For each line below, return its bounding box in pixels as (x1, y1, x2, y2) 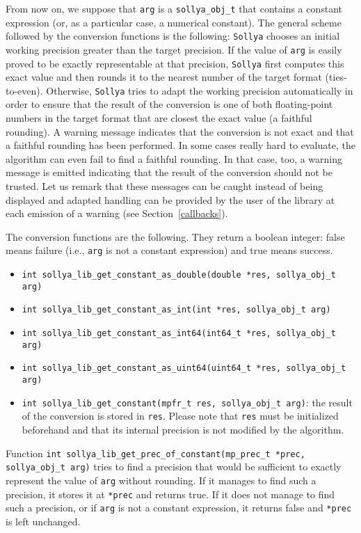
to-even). (6, 83, 43, 97)
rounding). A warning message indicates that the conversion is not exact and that (6, 124, 354, 138)
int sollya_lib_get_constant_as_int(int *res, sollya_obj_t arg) (22, 305, 331, 315)
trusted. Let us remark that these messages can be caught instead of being (6, 179, 323, 193)
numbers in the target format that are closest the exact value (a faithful (6, 111, 312, 125)
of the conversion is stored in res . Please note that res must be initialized (22, 408, 339, 423)
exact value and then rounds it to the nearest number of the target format (6, 70, 322, 84)
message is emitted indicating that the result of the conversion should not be (6, 165, 332, 180)
